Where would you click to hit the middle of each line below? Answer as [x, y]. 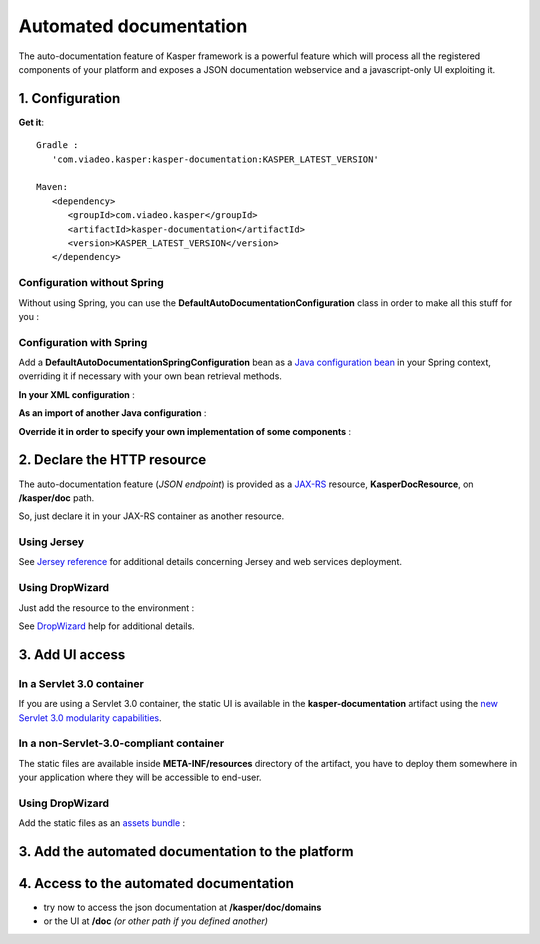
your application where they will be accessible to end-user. [140, 777]
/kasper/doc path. [56, 497]
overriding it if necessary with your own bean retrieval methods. [150, 376]
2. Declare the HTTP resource [112, 460]
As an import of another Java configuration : [112, 413]
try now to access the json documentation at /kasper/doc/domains [182, 907]
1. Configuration [69, 98]
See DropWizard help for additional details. [106, 626]
